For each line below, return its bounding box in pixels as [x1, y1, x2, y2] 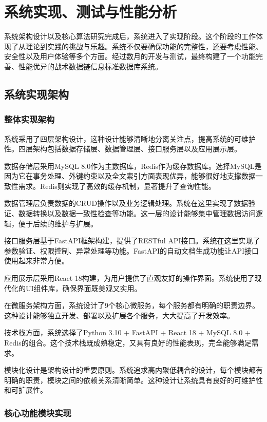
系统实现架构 [4, 86, 69, 102]
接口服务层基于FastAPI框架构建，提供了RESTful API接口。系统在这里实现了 [4, 235, 260, 246]
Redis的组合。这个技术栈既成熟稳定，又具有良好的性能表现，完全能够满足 [4, 337, 252, 348]
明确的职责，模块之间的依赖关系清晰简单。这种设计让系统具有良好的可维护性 [4, 374, 263, 385]
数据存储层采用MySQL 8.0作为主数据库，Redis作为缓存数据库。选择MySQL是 [4, 160, 262, 171]
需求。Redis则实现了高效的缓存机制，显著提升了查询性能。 [18, 180, 216, 191]
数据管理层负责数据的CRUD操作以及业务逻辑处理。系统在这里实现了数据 [4, 198, 249, 208]
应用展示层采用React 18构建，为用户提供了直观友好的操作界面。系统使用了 [4, 273, 255, 283]
